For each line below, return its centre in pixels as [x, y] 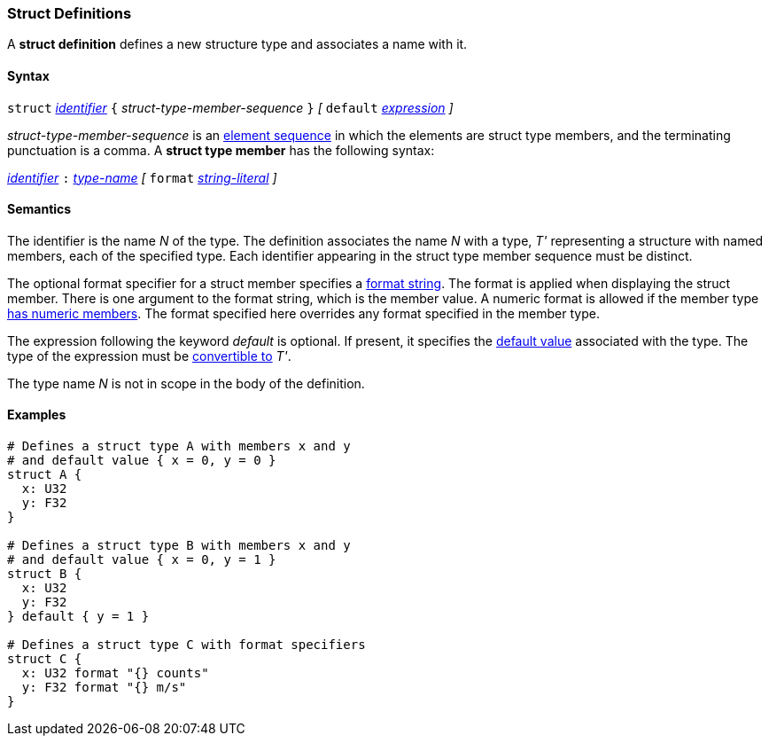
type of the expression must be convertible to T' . [149, 356]
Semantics [39, 209]
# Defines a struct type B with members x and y [179, 546]
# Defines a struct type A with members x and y [179, 446]
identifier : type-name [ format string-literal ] [142, 177]
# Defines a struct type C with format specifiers [186, 645]
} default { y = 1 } [78, 617]
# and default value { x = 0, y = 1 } [142, 560]
